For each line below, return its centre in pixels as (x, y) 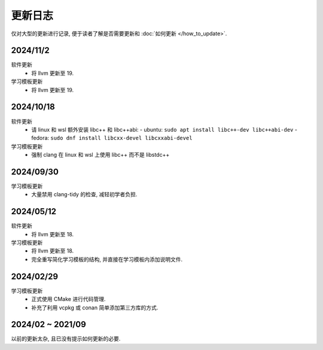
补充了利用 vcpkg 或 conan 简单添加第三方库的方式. (95, 308)
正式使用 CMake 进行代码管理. (68, 299)
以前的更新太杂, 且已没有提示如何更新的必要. (66, 339)
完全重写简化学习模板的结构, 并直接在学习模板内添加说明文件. (107, 259)
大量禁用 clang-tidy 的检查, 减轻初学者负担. (84, 194)
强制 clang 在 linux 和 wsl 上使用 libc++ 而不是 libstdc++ (100, 155)
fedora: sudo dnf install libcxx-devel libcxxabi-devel (112, 138)
